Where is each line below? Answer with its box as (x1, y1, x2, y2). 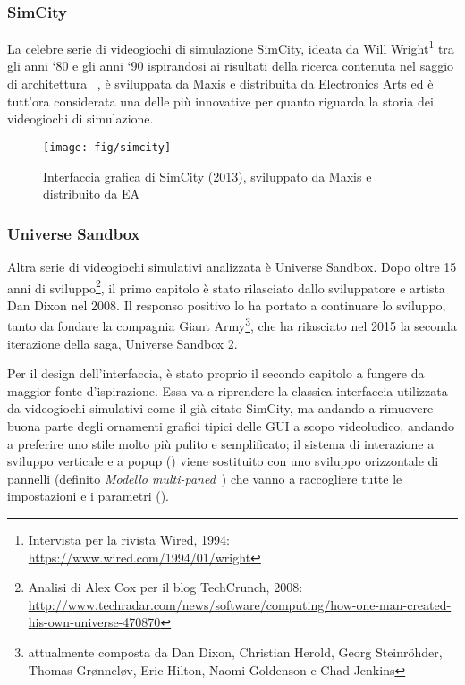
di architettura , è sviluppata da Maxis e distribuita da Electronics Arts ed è (7, 74, 434, 93)
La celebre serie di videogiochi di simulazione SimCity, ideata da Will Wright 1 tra (7, 37, 454, 57)
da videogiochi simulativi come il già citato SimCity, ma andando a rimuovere (7, 399, 434, 418)
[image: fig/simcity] (43, 140, 172, 154)
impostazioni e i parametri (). (7, 486, 169, 505)
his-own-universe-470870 (28, 613, 161, 631)
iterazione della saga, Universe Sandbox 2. (7, 334, 238, 352)
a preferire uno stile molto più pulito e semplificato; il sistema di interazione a (7, 434, 435, 452)
